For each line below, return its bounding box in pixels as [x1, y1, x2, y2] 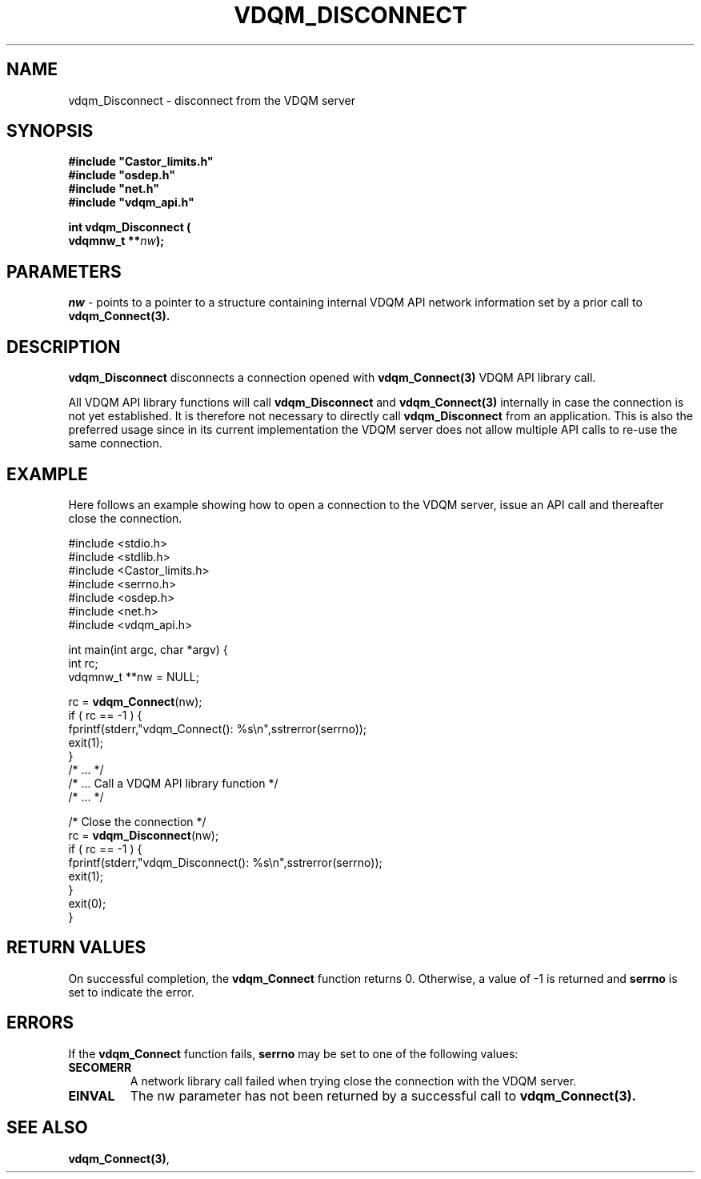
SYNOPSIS [6, 121, 94, 142]
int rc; [68, 656, 98, 670]
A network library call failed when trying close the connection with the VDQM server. [130, 1073, 577, 1088]
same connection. [68, 436, 162, 451]
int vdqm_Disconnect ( [68, 220, 191, 235]
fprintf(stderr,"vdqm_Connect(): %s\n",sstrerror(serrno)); [68, 721, 367, 736]
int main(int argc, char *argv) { [68, 642, 228, 656]
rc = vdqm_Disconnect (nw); [68, 828, 219, 842]
